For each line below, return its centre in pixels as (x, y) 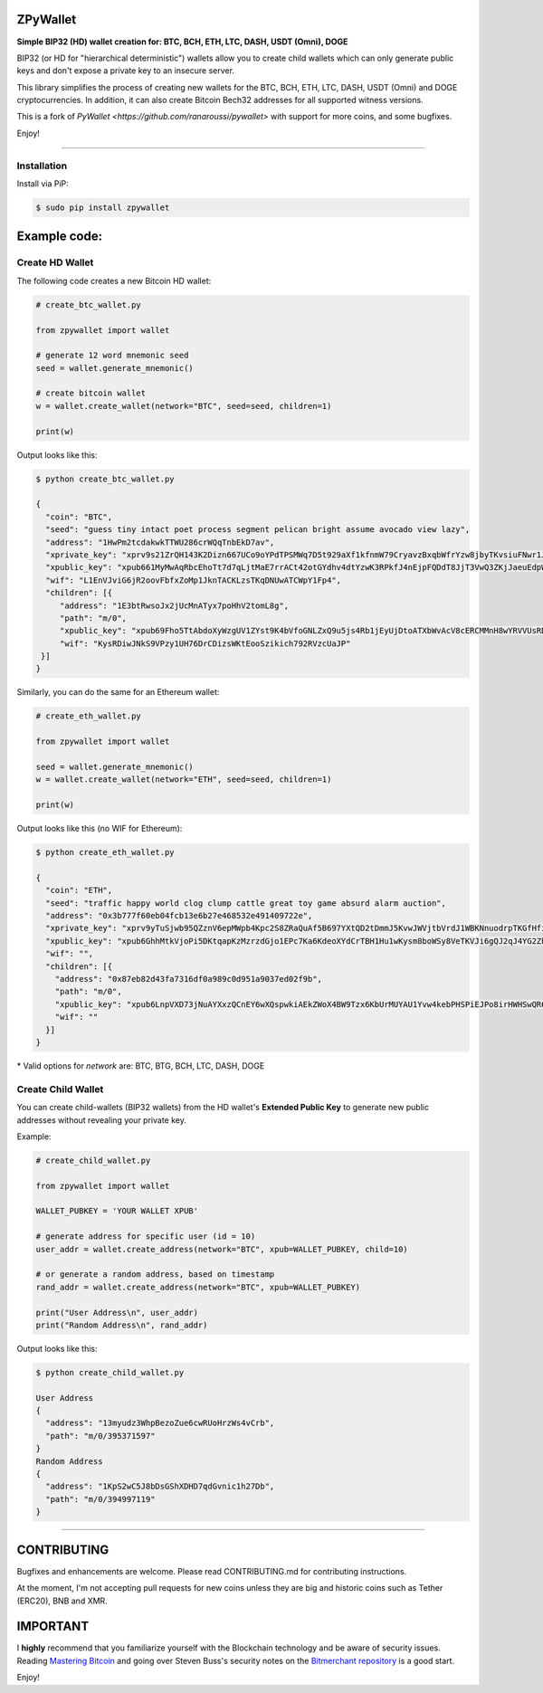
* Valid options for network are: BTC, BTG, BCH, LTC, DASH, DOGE (141, 1065)
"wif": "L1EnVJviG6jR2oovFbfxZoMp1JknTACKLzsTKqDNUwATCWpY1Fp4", (194, 580)
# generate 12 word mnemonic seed (112, 356)
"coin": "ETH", (79, 890)
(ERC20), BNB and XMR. (62, 1601)
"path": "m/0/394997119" (100, 1499)
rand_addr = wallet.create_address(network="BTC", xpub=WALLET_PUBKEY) (198, 1287)
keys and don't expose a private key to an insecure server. (126, 71)
